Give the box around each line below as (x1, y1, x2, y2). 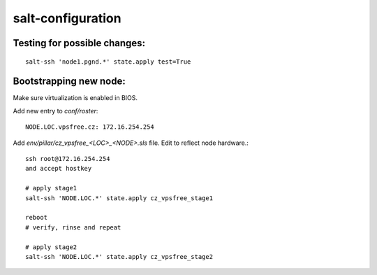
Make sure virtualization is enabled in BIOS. (13, 94, 138, 102)
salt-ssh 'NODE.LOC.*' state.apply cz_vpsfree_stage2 (25, 253, 213, 260)
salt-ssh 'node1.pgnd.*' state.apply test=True (25, 57, 191, 66)
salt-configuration (13, 10, 121, 26)
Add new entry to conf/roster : (13, 106, 98, 115)
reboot (25, 213, 48, 222)
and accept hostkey (25, 164, 92, 173)
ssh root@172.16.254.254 (25, 155, 110, 163)
